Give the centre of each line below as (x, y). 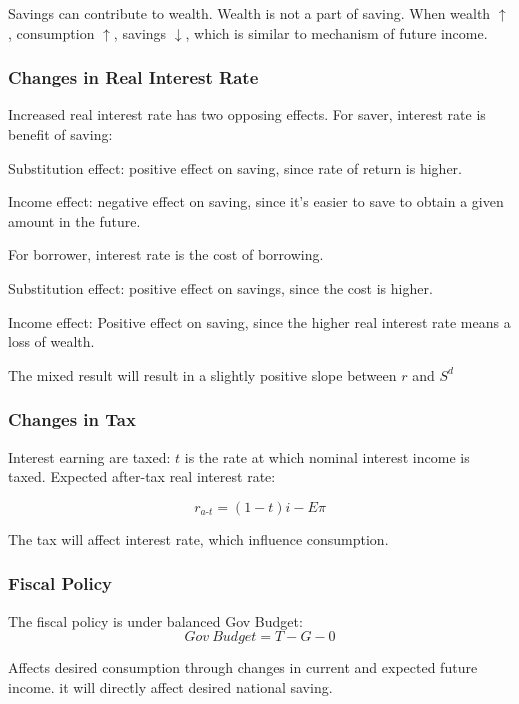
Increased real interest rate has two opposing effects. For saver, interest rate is (247, 114)
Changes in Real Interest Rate (133, 77)
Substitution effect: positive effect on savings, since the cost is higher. (220, 287)
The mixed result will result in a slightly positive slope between (202, 374)
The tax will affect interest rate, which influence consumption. (198, 538)
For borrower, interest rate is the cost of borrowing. (166, 254)
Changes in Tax (72, 419)
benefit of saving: (60, 134)
